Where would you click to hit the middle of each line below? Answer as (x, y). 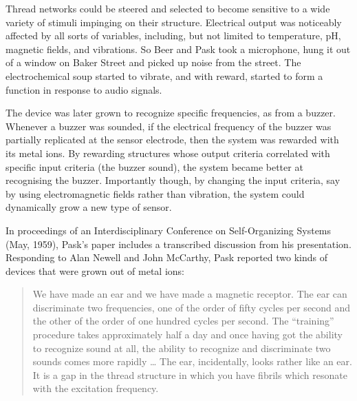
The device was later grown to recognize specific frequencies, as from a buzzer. (171, 113)
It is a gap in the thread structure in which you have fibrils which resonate (190, 374)
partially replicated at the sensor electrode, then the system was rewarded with (172, 140)
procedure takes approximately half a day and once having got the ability (187, 335)
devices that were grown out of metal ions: (95, 270)
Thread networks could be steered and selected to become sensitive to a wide (168, 8)
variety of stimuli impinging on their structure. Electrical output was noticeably (174, 22)
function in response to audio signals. (84, 89)
